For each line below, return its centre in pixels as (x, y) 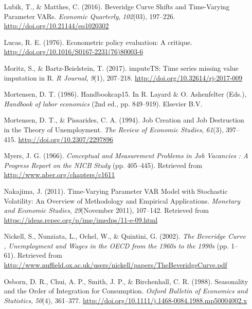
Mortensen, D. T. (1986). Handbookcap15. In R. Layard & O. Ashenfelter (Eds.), (125, 94)
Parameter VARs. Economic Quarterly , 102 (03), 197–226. (90, 16)
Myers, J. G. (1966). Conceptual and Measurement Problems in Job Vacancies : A (126, 155)
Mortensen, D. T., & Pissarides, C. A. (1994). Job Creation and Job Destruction (124, 120)
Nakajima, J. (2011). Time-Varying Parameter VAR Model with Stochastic (116, 191)
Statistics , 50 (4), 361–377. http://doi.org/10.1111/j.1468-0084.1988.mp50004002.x (126, 300)
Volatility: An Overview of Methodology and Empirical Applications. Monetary (122, 200)
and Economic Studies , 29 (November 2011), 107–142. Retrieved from (107, 210)
